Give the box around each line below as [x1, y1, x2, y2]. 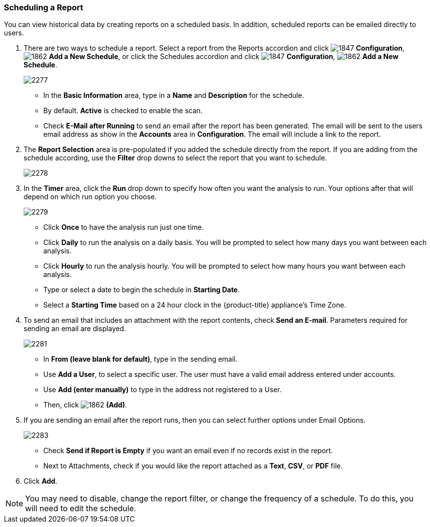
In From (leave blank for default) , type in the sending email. [43, 355, 238, 364]
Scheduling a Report [4, 2, 84, 12]
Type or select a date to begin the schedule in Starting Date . [43, 285, 240, 294]
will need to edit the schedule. [25, 503, 136, 514]
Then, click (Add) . [43, 401, 127, 409]
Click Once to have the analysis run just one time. [43, 223, 204, 232]
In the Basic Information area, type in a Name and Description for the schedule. [43, 91, 304, 100]
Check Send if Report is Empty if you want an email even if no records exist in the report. [43, 446, 333, 455]
